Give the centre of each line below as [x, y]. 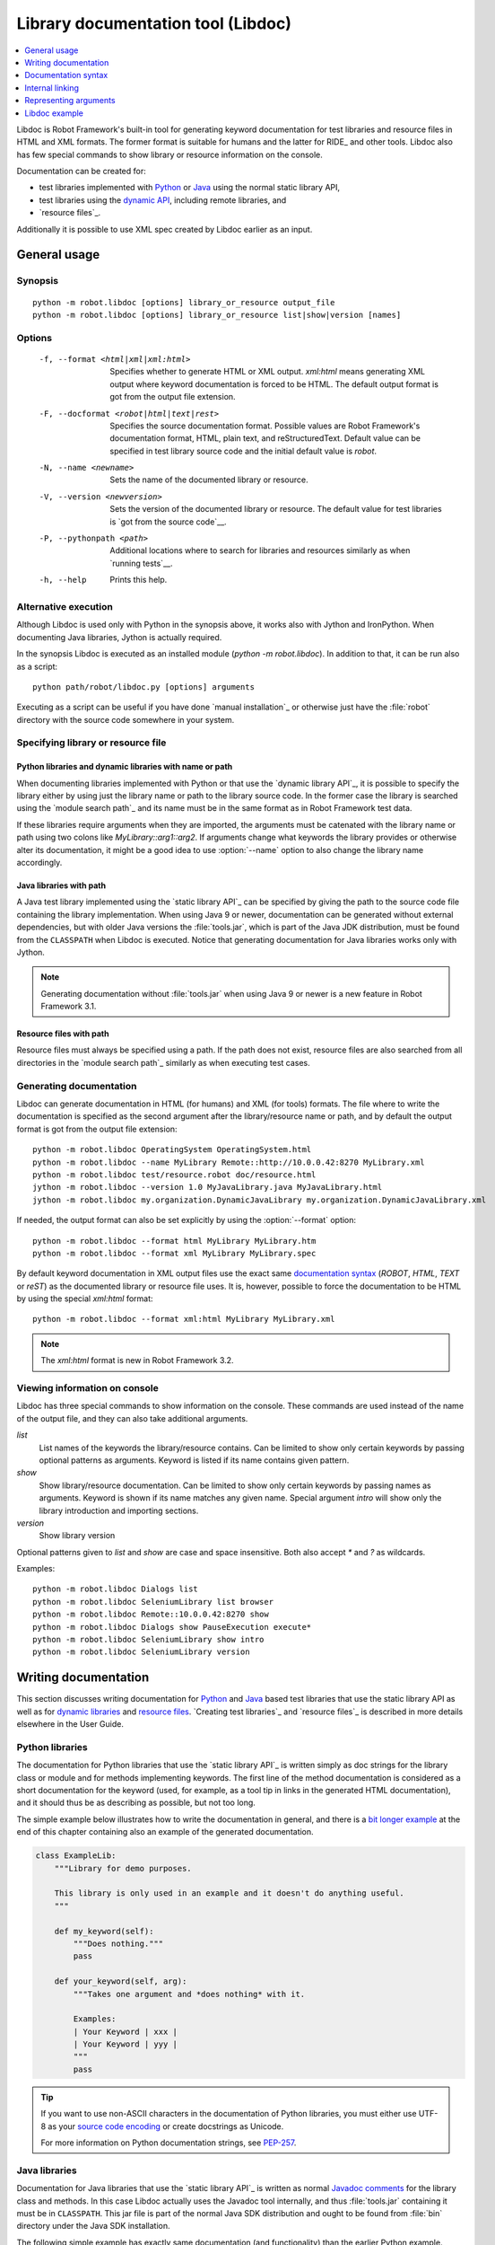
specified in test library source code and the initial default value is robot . [243, 451]
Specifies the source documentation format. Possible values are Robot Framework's [265, 426]
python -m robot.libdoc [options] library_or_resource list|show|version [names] [217, 315]
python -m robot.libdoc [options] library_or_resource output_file [184, 302]
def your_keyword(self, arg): [121, 1981]
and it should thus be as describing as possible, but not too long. [136, 1803]
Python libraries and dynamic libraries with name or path [125, 767]
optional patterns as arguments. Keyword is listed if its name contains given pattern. [194, 1460]
